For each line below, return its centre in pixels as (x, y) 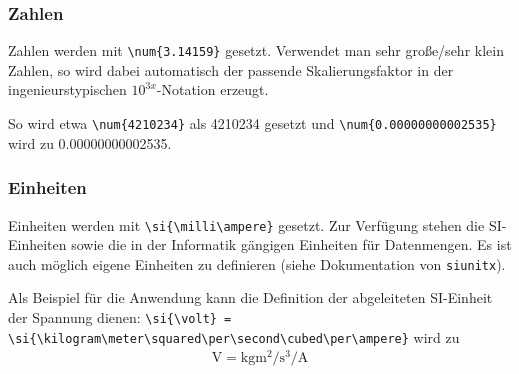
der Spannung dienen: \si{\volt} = (120, 317)
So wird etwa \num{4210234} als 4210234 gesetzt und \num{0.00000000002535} (252, 123)
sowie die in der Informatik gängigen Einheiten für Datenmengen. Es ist (291, 244)
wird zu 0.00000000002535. (90, 142)
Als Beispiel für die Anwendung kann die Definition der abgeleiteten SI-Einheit (250, 297)
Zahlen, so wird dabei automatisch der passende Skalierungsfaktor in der (231, 69)
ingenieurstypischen (67, 89)
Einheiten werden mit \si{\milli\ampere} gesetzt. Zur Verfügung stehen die (246, 224)
